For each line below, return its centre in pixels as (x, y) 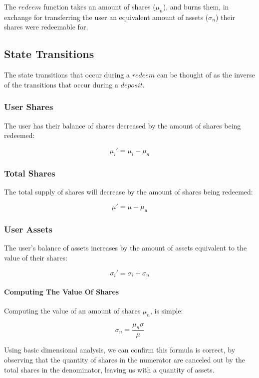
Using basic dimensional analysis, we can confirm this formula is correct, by (120, 350)
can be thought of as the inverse (206, 75)
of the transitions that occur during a (61, 84)
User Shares (29, 107)
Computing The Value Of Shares (62, 291)
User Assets (28, 229)
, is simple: (166, 310)
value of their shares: (36, 257)
